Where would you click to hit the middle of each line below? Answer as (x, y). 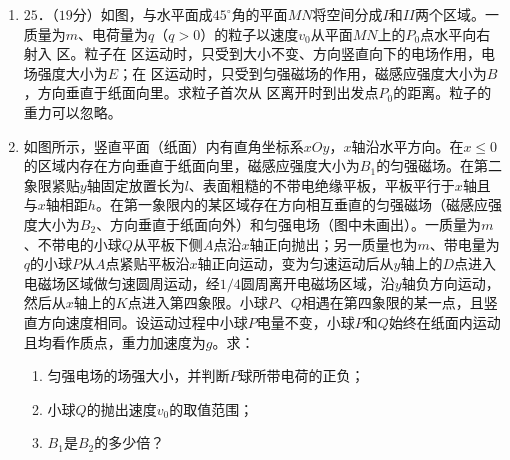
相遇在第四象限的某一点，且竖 (399, 302)
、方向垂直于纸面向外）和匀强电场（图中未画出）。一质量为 (289, 223)
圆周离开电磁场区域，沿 (317, 282)
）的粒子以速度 (249, 33)
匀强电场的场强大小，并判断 (138, 375)
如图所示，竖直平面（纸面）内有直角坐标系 (163, 145)
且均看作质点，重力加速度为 (114, 341)
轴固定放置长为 (135, 184)
